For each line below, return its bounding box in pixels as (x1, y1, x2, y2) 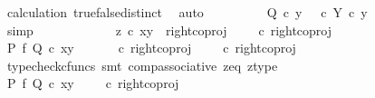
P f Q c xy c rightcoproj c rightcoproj (6, 38, 296, 57)
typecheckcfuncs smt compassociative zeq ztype (6, 55, 278, 74)
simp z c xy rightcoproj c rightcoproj (6, 20, 332, 39)
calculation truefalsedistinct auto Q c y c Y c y (6, 3, 368, 21)
